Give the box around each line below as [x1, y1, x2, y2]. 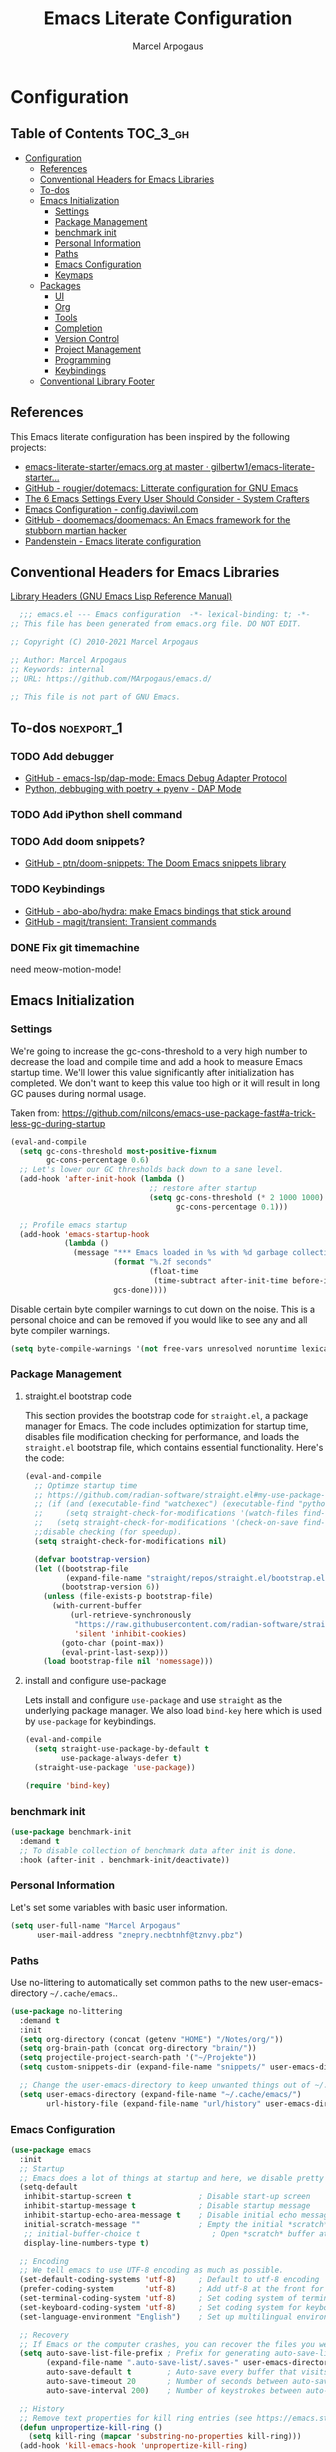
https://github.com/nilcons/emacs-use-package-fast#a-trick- [61, 1107, 317, 1119]
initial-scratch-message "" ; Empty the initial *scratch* [23, 2219, 329, 2229]
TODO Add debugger [10, 749, 115, 763]
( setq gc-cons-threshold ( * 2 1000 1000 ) [148, 1192, 325, 1202]
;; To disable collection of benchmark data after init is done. [19, 1845, 298, 1856]
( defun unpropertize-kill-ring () [19, 2422, 163, 2432]
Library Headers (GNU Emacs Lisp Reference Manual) [10, 590, 233, 602]
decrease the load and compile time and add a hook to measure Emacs [10, 1055, 303, 1067]
